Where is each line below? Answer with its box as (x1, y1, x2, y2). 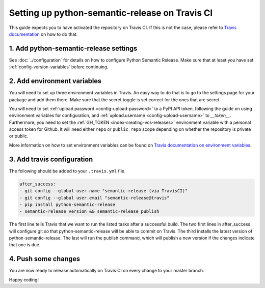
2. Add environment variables (9, 77, 102, 86)
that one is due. (9, 242, 41, 248)
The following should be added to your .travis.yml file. (9, 168, 126, 174)
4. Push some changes (9, 255, 80, 263)
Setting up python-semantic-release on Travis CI (9, 7, 213, 18)
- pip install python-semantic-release (19, 202, 115, 207)
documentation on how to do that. (9, 31, 78, 37)
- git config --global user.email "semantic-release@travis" (19, 195, 170, 201)
